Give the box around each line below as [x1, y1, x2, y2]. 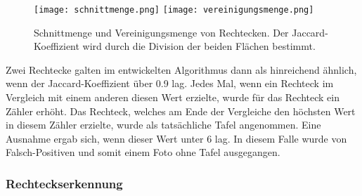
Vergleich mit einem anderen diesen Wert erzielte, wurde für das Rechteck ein [6, 90, 340, 105]
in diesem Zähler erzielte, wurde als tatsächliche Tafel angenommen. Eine [6, 117, 321, 132]
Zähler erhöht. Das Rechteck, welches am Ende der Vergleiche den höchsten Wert [6, 103, 356, 118]
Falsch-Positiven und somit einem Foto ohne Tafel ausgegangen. [6, 145, 280, 159]
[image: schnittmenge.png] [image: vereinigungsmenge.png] [34, 5, 314, 15]
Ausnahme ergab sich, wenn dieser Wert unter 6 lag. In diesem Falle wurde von [6, 131, 347, 145]
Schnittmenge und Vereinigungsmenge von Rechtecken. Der [34, 25, 289, 39]
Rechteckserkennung [6, 174, 123, 192]
